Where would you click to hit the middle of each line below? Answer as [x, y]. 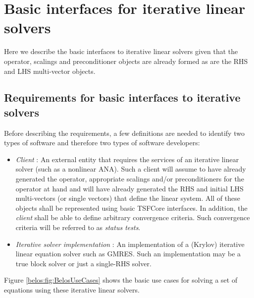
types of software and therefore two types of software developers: [102, 143]
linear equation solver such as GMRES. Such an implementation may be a [128, 254]
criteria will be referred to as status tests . [78, 227]
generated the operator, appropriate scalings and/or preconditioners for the [130, 179]
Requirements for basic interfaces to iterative [122, 97]
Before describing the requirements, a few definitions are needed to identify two [124, 133]
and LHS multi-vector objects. [50, 71]
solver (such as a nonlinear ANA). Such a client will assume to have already [131, 169]
